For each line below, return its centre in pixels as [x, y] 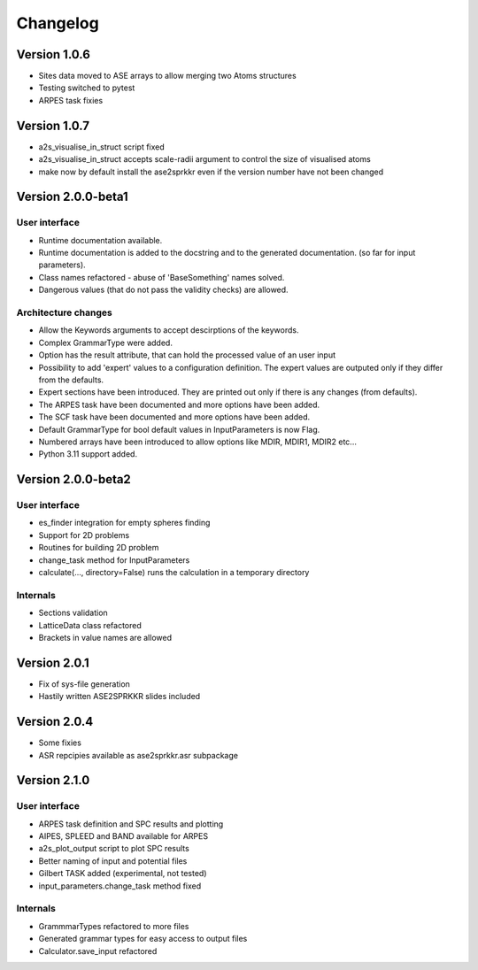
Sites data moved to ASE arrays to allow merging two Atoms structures [167, 76]
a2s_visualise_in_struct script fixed [102, 147]
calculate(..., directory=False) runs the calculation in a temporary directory [174, 573]
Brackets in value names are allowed [105, 637]
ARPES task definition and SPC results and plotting [131, 824]
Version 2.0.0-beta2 [74, 479]
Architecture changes [64, 312]
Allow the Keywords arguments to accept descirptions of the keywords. [169, 330]
